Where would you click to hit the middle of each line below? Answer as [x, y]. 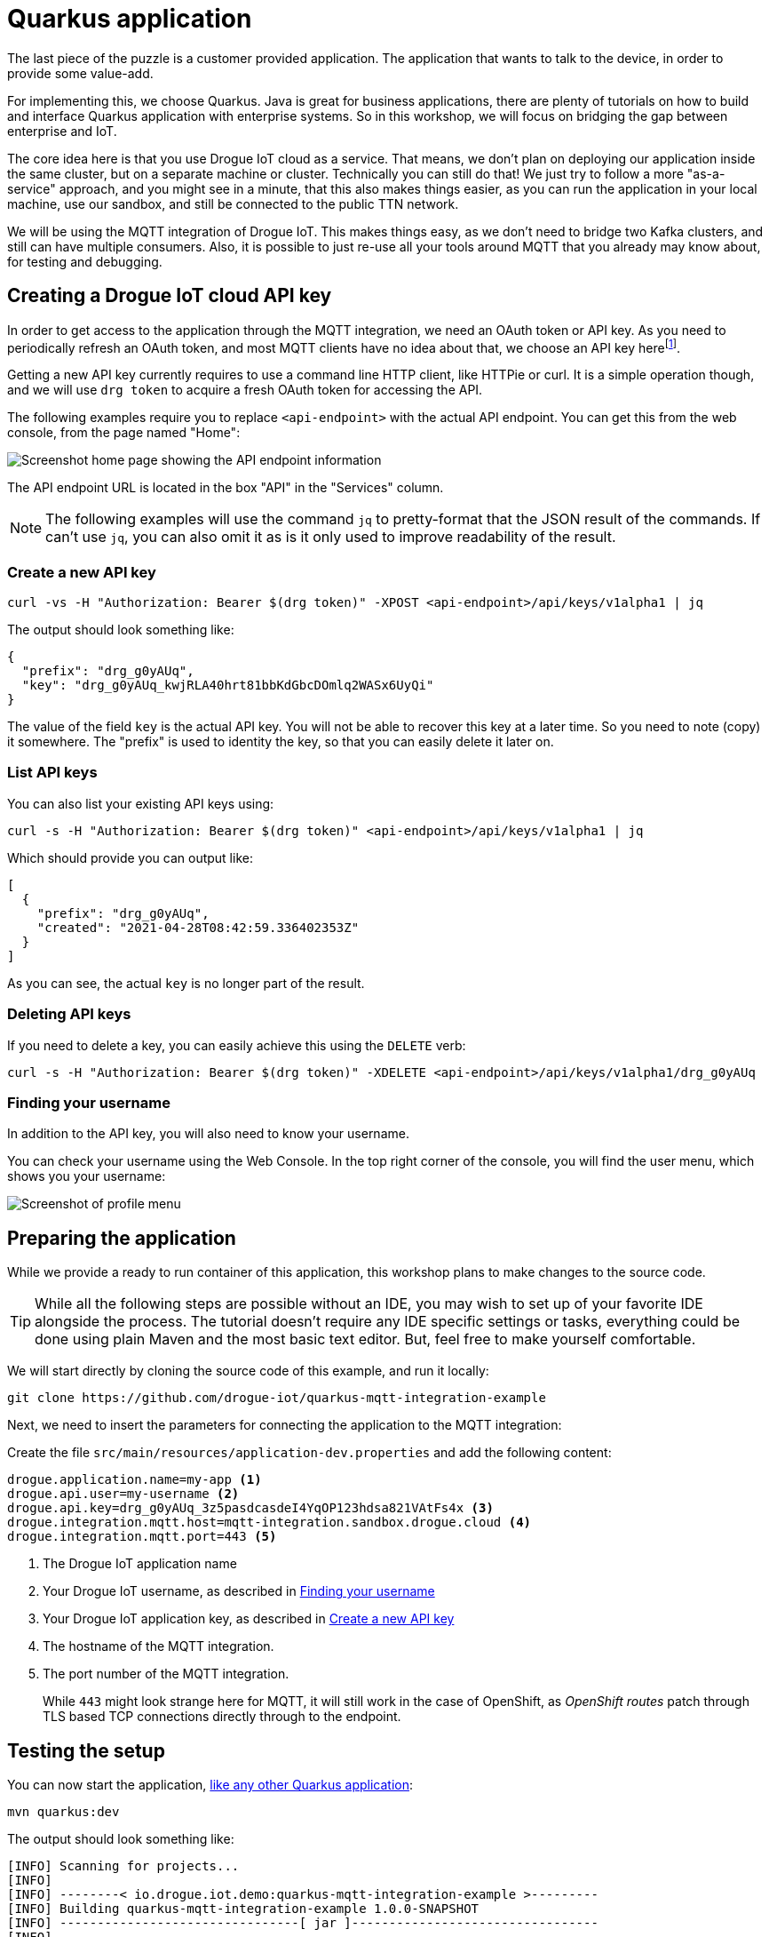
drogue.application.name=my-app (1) [135, 1480]
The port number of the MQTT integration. [166, 1674]
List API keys [52, 773]
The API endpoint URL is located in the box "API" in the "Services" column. [226, 488]
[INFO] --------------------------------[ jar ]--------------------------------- [303, 1922]
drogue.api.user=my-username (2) [123, 1494]
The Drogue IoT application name [140, 1564]
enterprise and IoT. [62, 131]
